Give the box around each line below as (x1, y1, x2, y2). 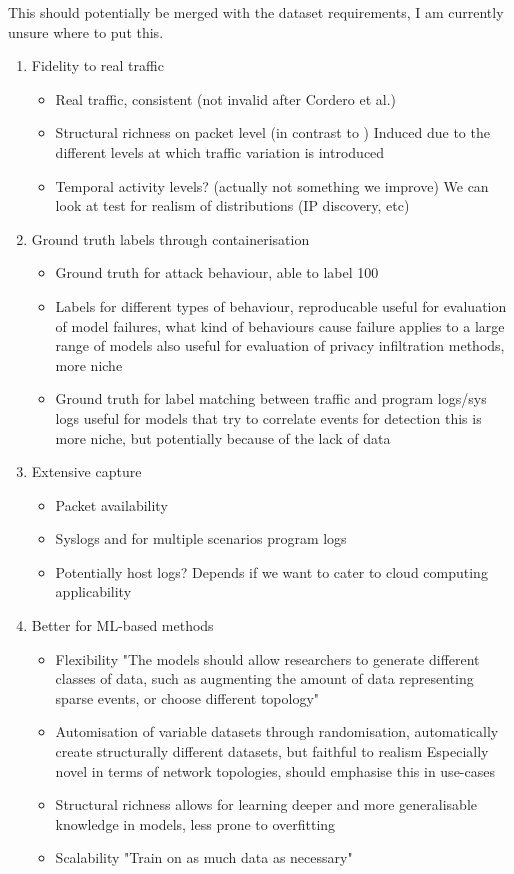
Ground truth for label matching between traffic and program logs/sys (55, 388, 487, 409)
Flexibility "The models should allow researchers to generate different (55, 648, 480, 669)
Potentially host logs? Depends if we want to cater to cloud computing (55, 561, 488, 582)
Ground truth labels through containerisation (31, 228, 310, 249)
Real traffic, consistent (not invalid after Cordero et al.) (55, 88, 396, 109)
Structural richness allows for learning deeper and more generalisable (55, 794, 478, 815)
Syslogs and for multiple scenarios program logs (55, 528, 347, 549)
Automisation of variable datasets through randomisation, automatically (55, 721, 499, 742)
